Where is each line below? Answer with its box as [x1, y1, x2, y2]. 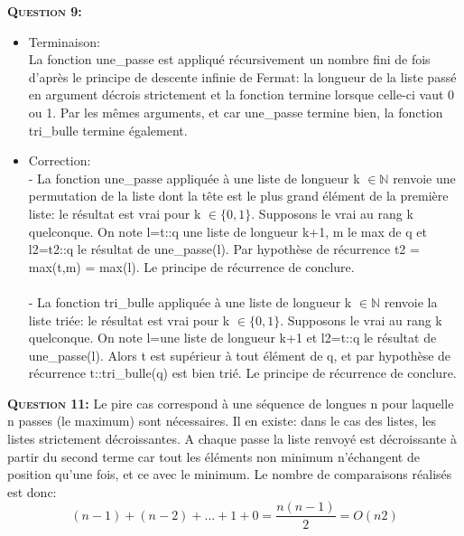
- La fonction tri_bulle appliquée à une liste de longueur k [28, 292, 352, 311]
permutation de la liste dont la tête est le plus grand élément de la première [28, 186, 449, 205]
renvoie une [393, 168, 456, 187]
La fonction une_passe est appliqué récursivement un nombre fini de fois [28, 50, 431, 69]
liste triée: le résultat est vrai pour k [28, 310, 230, 329]
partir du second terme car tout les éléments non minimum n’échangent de [7, 447, 420, 465]
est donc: [7, 482, 57, 501]
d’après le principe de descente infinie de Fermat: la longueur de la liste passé [28, 67, 457, 86]
